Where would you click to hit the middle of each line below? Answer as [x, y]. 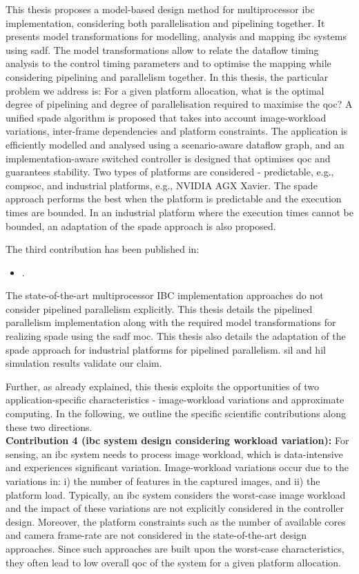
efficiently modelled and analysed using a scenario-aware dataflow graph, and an [175, 144]
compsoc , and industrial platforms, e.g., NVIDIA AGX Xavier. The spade [162, 185]
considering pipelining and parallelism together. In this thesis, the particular [167, 76]
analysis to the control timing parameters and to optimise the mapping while [168, 63]
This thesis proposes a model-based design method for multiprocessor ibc [160, 9]
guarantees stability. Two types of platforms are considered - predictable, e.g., [170, 172]
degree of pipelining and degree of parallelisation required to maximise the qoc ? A [179, 104]
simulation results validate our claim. [84, 363]
